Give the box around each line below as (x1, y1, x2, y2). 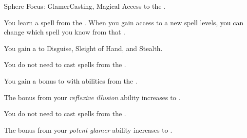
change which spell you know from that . (4, 27, 126, 37)
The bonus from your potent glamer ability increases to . (4, 124, 172, 135)
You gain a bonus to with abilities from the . (4, 75, 137, 86)
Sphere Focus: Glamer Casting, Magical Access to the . (4, 1, 166, 11)
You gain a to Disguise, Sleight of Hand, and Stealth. (4, 43, 163, 53)
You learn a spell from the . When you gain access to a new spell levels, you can (4, 17, 244, 27)
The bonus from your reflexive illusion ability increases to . (4, 92, 181, 102)
